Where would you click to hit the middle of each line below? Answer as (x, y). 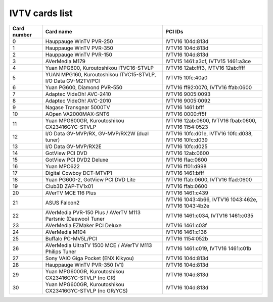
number (22, 34)
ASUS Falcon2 (62, 203)
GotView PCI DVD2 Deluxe (77, 160)
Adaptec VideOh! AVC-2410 (78, 94)
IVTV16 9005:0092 (188, 100)
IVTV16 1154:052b (187, 238)
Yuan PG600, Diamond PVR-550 (84, 87)
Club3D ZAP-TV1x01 (69, 186)
